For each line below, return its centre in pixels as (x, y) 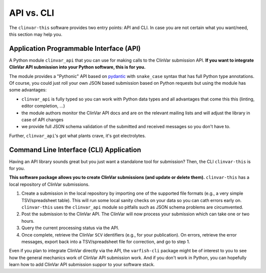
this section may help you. (36, 34)
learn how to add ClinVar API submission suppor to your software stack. (82, 265)
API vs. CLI (32, 13)
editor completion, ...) (43, 106)
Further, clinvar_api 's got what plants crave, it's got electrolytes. (78, 136)
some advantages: (28, 90)
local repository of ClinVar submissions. (49, 184)
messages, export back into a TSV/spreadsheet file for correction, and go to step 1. (106, 241)
